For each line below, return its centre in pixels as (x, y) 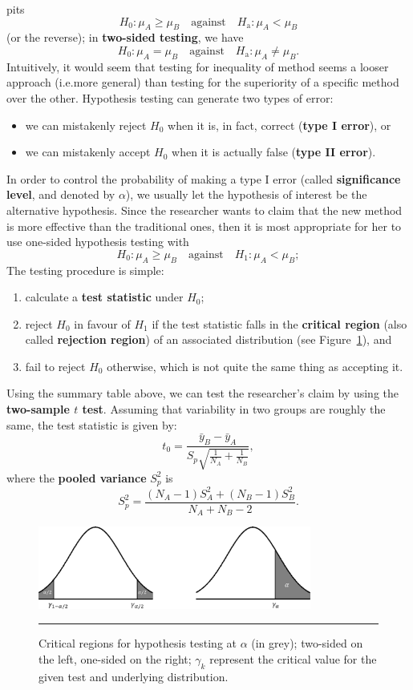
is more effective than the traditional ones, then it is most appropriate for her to (204, 226)
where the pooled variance (77, 477)
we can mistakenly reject (86, 125)
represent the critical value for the (293, 658)
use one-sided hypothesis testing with (98, 242)
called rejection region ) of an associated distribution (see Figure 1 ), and (209, 339)
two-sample (38, 409)
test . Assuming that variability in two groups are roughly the (234, 409)
